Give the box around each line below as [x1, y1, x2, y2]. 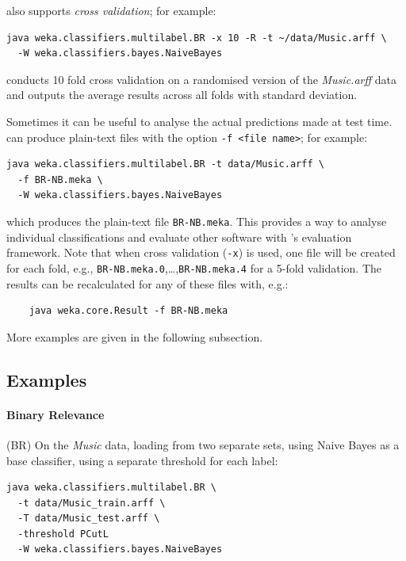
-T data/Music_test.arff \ [17, 513, 160, 525]
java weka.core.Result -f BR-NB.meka [29, 305, 228, 317]
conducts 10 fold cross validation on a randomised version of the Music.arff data [6, 71, 396, 87]
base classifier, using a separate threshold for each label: [6, 452, 278, 468]
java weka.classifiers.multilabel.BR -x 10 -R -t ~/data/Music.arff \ [6, 32, 387, 44]
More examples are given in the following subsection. [6, 328, 263, 345]
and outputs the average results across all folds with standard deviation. [6, 86, 358, 103]
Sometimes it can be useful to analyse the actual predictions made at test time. [6, 113, 393, 129]
